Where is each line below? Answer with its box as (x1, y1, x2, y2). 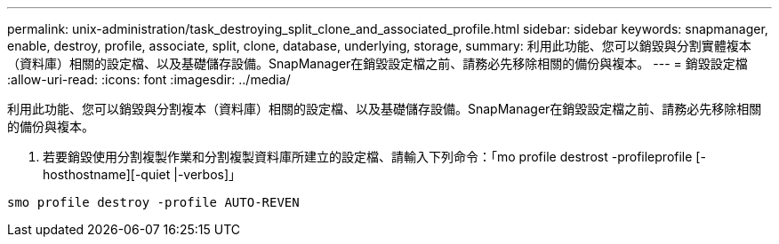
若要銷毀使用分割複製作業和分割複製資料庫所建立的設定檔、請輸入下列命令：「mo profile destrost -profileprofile (43, 149, 693, 164)
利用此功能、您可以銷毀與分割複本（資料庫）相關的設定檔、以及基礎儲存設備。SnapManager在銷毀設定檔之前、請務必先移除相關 (7, 101, 762, 116)
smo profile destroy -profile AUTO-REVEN (7, 195, 300, 209)
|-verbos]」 (173, 167, 242, 182)
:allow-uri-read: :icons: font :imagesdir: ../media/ (7, 72, 291, 87)
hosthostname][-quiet (43, 167, 171, 182)
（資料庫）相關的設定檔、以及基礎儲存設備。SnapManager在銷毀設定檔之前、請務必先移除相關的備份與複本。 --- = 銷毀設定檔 (7, 56, 748, 71)
